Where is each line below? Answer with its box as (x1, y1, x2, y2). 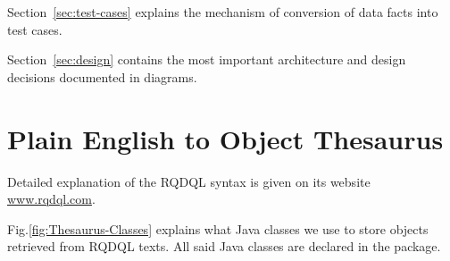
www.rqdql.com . (7, 189, 96, 208)
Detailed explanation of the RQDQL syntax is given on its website (7, 172, 371, 190)
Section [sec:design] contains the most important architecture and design (7, 50, 406, 69)
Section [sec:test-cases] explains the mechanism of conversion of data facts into (7, 3, 438, 21)
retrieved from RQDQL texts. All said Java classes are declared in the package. (7, 237, 441, 256)
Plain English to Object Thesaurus (7, 120, 444, 156)
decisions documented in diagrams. (7, 67, 197, 86)
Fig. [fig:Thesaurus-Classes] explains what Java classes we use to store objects (7, 219, 429, 238)
